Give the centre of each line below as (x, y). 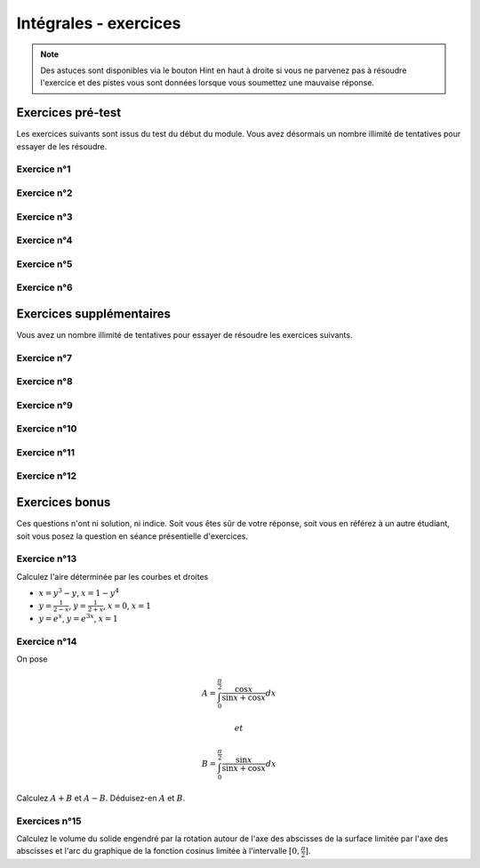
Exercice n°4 (44, 240)
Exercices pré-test (69, 113)
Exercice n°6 (44, 287)
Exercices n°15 (49, 821)
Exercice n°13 (47, 559)
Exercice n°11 (46, 452)
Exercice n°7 (44, 358)
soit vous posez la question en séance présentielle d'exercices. (132, 536)
